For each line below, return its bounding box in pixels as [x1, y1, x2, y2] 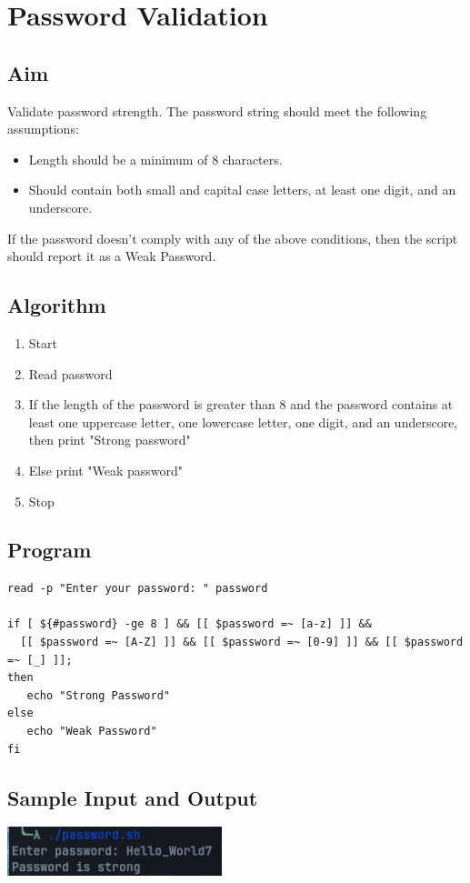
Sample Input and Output [7, 783, 258, 811]
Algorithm [7, 291, 106, 319]
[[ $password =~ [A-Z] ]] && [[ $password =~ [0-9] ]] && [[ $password [20, 636, 464, 649]
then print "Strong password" [28, 430, 191, 449]
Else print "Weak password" [28, 460, 184, 479]
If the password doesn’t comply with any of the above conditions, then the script [7, 228, 458, 247]
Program [7, 536, 92, 564]
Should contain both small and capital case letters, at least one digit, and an [28, 180, 456, 199]
